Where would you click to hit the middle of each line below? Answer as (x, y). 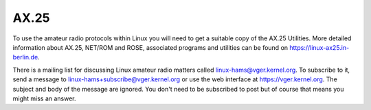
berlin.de (25, 57)
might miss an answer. (44, 98)
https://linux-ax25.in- (319, 47)
